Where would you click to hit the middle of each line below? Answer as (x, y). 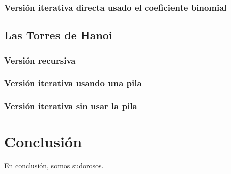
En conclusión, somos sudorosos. (54, 166)
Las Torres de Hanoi (58, 35)
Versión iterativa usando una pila (73, 83)
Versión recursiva (40, 60)
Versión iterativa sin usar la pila (71, 106)
